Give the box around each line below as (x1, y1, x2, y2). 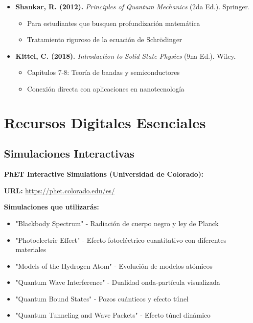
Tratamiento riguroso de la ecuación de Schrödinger (27, 34, 182, 45)
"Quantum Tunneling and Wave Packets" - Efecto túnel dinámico (15, 310, 211, 320)
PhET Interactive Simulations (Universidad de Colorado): (4, 169, 204, 179)
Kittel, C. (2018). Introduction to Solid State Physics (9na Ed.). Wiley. (15, 50, 236, 61)
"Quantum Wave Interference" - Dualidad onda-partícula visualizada (15, 277, 220, 287)
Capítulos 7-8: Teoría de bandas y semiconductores (27, 67, 180, 77)
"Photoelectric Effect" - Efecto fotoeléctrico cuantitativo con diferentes (15, 234, 227, 245)
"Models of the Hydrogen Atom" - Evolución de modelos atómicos (15, 260, 212, 271)
